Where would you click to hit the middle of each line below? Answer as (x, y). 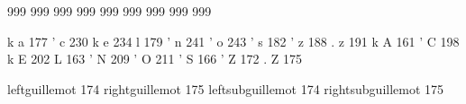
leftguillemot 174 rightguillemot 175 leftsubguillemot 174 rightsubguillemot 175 (226, 88)
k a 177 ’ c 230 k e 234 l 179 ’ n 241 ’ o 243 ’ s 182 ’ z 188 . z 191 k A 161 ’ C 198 (233, 41)
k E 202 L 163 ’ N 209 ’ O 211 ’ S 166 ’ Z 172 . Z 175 (155, 59)
